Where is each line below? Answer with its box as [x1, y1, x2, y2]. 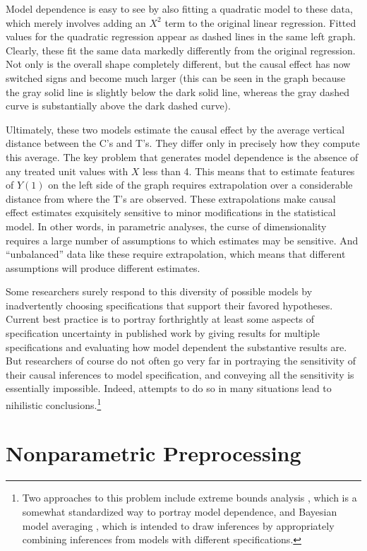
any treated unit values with [6, 163, 128, 178]
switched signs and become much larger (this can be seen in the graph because [6, 70, 346, 85]
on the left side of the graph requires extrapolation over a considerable [48, 177, 353, 192]
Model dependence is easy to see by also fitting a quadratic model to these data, [6, 1, 353, 16]
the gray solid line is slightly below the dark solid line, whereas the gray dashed [6, 84, 350, 99]
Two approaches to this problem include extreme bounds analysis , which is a [22, 490, 357, 505]
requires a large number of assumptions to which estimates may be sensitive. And [6, 232, 359, 247]
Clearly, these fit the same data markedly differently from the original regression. [6, 42, 356, 57]
